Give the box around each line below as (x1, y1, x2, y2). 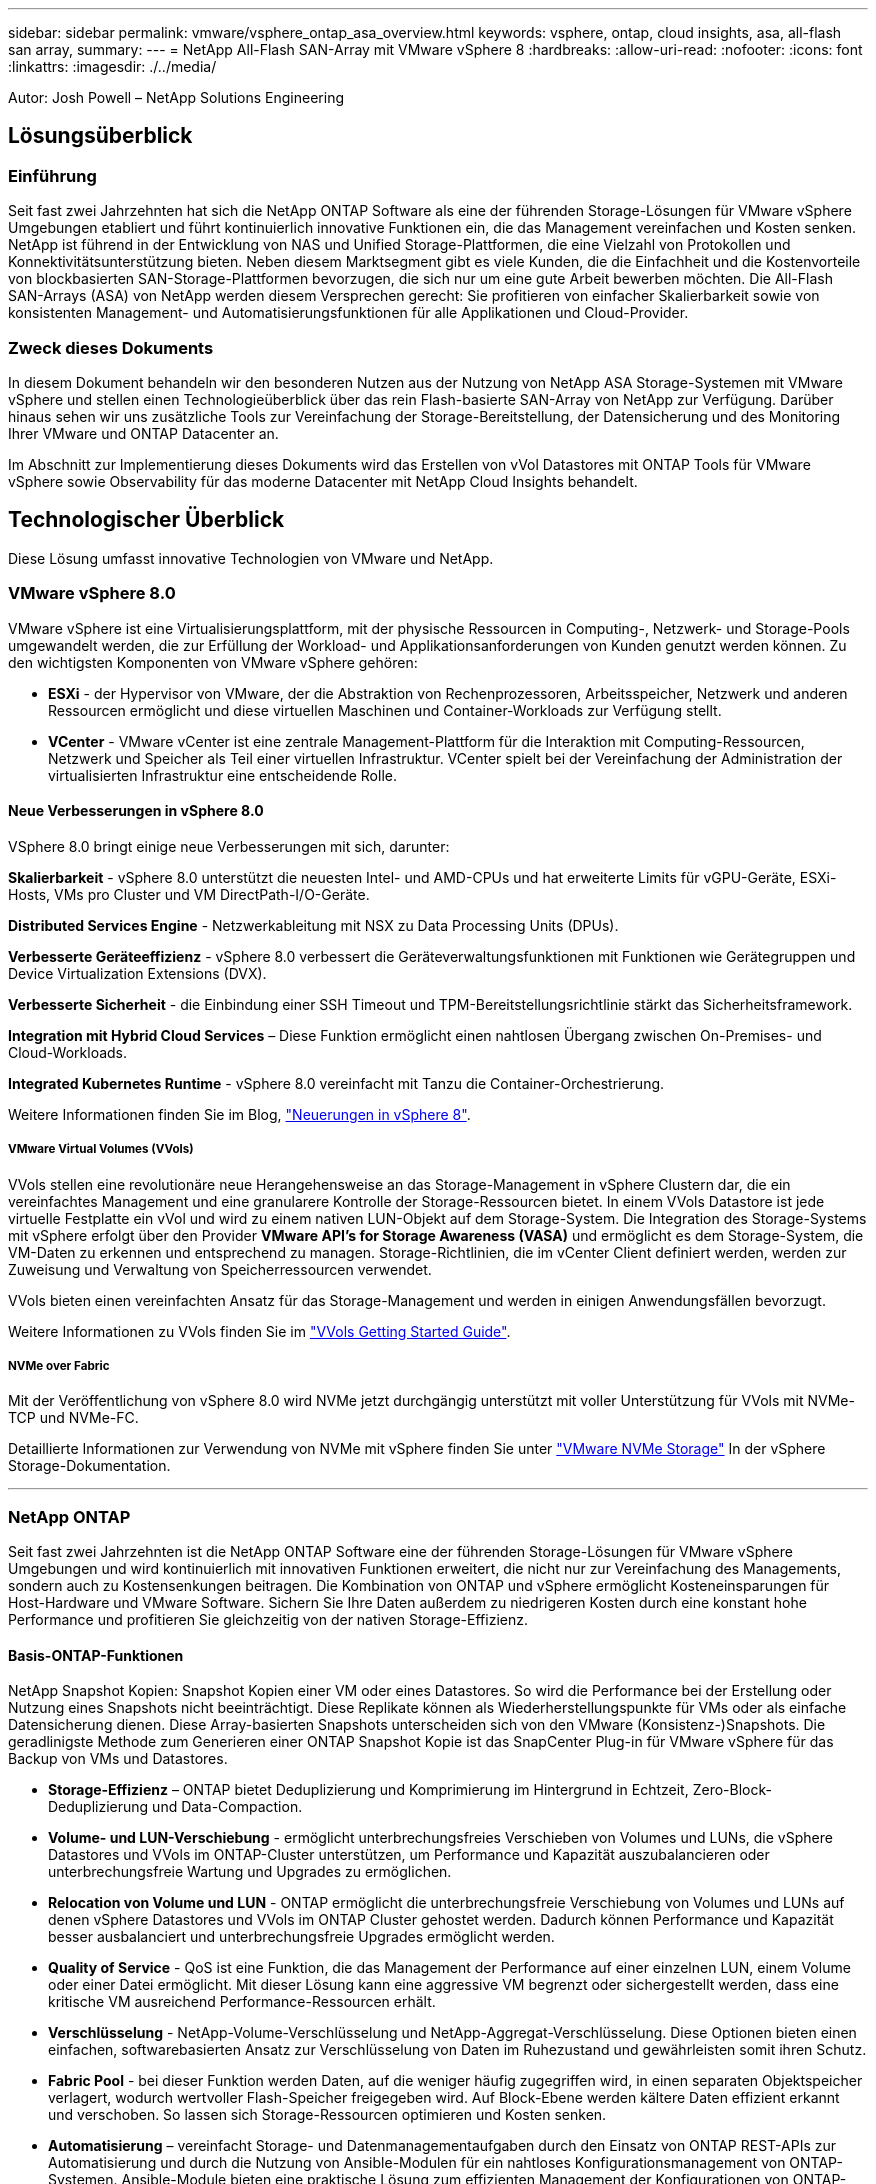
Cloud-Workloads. (8, 1043, 128, 1061)
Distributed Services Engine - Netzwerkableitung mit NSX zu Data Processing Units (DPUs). (8, 916, 619, 934)
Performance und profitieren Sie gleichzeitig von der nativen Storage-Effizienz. (8, 1611, 528, 1629)
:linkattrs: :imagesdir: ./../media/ (8, 58, 217, 75)
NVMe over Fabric (8, 1358, 110, 1373)
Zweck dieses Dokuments (8, 337, 214, 358)
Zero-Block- (692, 1781, 772, 1799)
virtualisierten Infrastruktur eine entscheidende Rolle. (48, 766, 397, 784)
